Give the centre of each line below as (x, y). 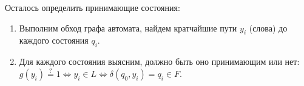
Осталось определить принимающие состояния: (93, 7)
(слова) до (268, 28)
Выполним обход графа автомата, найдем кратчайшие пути (128, 28)
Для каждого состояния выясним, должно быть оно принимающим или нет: (159, 61)
